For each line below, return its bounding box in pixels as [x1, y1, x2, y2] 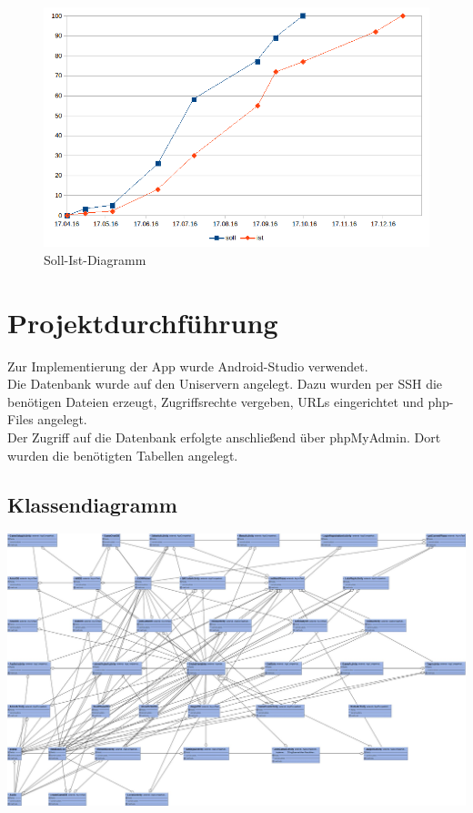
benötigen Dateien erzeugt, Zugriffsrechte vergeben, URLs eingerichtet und [7, 391, 424, 411]
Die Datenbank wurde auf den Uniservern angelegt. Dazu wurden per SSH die [7, 374, 443, 393]
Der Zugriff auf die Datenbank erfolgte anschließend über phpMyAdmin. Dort [7, 428, 441, 447]
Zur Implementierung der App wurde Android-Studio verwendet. [7, 356, 368, 375]
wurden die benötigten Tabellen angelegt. [7, 445, 238, 464]
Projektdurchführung [7, 303, 278, 340]
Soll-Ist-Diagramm [44, 249, 146, 269]
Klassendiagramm [7, 490, 177, 518]
